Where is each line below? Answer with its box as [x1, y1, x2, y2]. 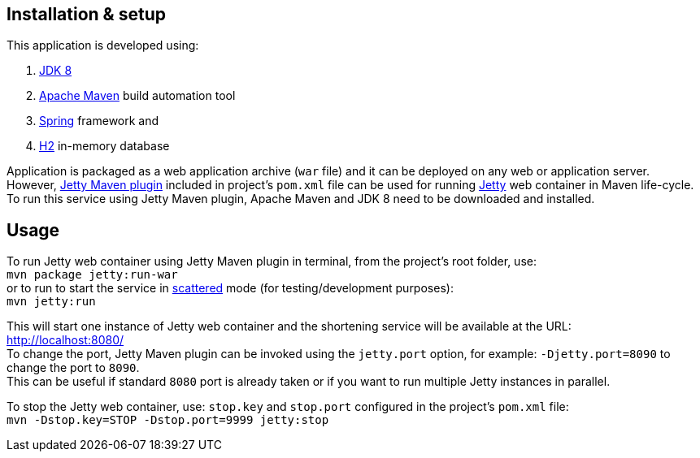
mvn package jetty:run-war [7, 268, 178, 282]
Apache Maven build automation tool [39, 89, 236, 103]
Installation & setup [7, 4, 166, 24]
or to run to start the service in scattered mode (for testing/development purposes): [7, 281, 454, 296]
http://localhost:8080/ [7, 333, 124, 348]
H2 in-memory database [39, 139, 170, 153]
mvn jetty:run [7, 295, 96, 309]
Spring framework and [39, 114, 159, 128]
